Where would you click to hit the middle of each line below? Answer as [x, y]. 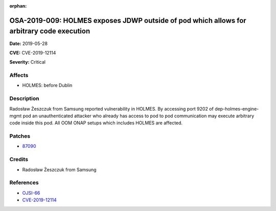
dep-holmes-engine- [237, 109]
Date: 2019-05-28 [29, 43]
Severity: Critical [28, 62]
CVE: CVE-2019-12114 [33, 52]
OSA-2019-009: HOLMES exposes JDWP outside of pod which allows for [128, 20]
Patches [20, 136]
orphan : [18, 6]
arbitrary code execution [50, 31]
